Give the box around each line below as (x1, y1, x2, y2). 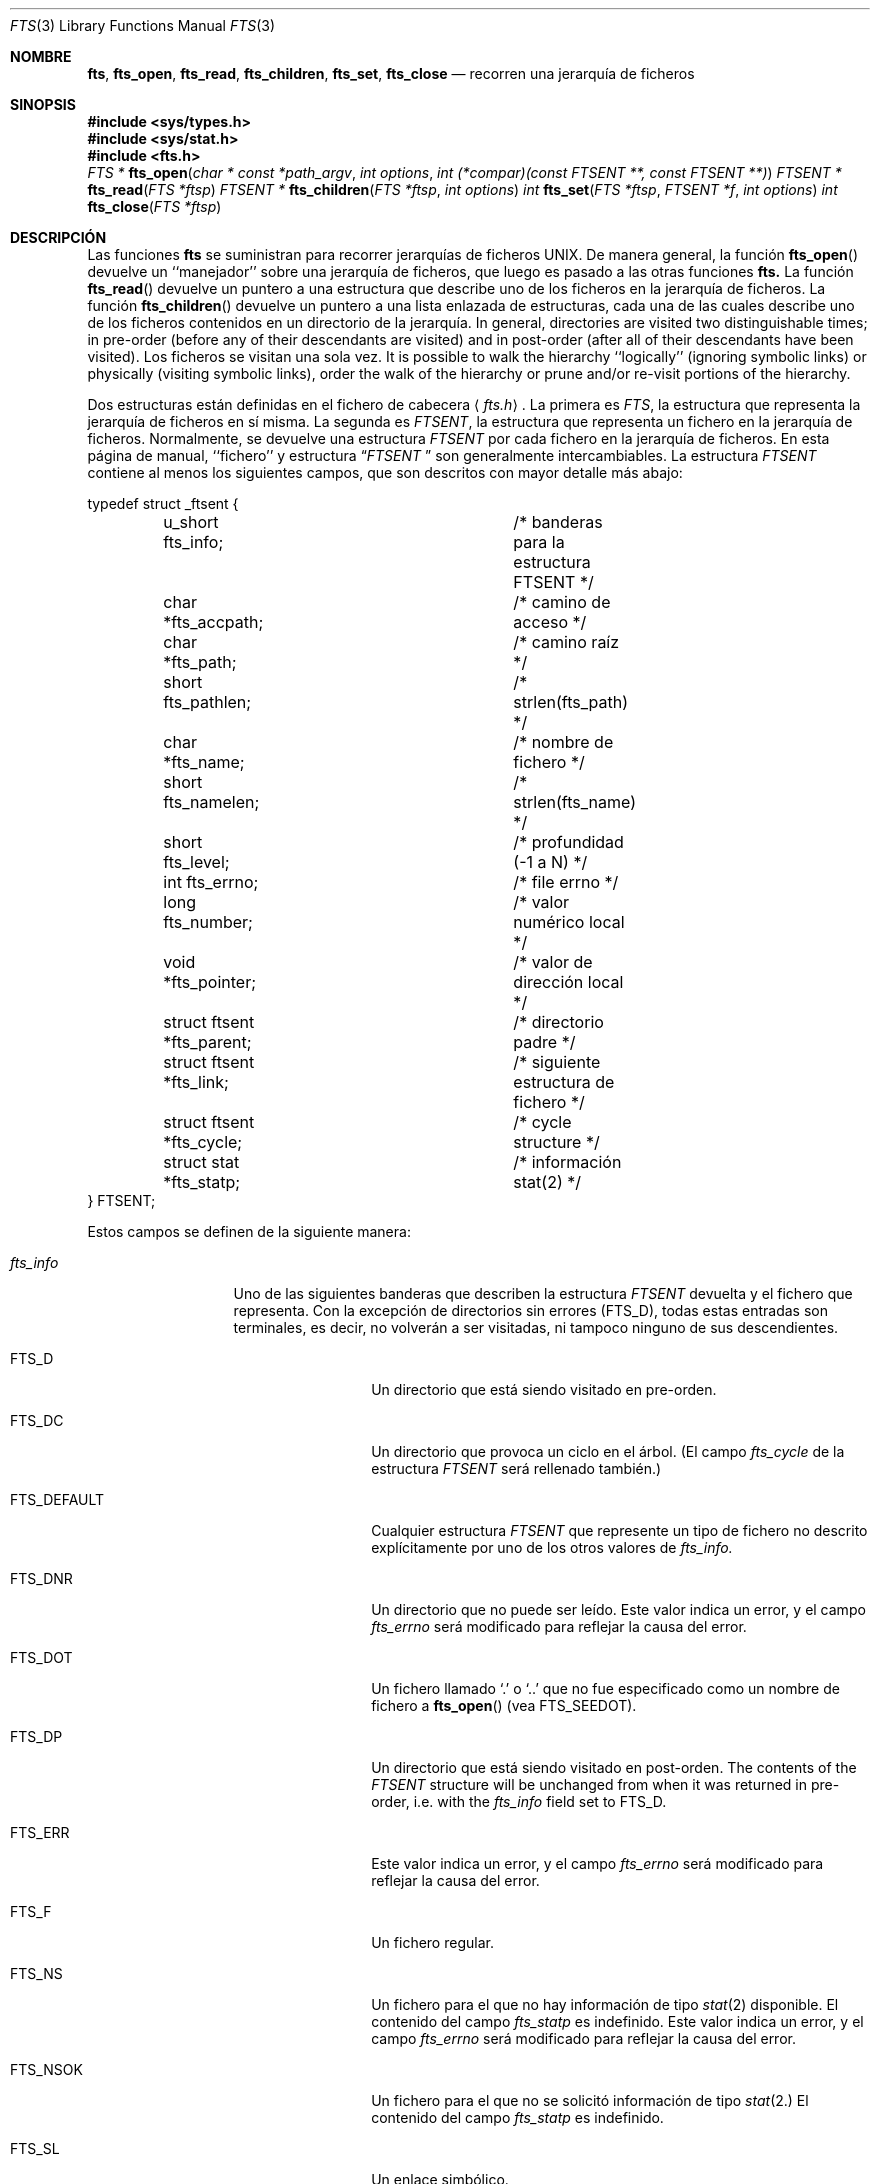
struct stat (163, 1152, 240, 1172)
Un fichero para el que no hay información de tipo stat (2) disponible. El (371, 1996, 839, 2013)
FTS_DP (10, 1728, 63, 1745)
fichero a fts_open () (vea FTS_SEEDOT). (371, 1697, 637, 1714)
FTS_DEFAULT (10, 1491, 105, 1508)
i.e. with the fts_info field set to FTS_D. (413, 1793, 667, 1810)
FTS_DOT (10, 1649, 73, 1666)
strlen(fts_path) (513, 692, 629, 712)
